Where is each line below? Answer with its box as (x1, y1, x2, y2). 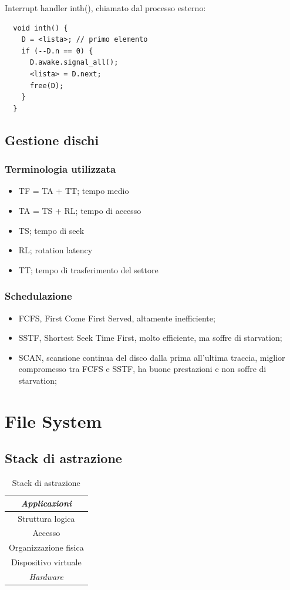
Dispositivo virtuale (11, 556, 82, 568)
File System (5, 408, 102, 433)
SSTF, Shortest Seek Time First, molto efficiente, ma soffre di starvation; (18, 331, 282, 344)
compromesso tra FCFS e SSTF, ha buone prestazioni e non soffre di (18, 363, 267, 375)
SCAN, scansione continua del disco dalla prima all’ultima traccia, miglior (18, 351, 285, 363)
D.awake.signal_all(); (29, 58, 119, 67)
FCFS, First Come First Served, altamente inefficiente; (18, 311, 215, 324)
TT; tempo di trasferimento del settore (18, 263, 159, 276)
